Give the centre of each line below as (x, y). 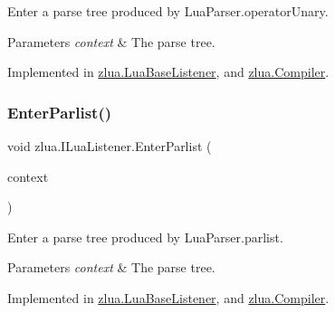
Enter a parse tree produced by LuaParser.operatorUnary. (168, 11)
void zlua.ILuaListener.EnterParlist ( (110, 146)
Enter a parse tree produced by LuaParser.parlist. (145, 237)
